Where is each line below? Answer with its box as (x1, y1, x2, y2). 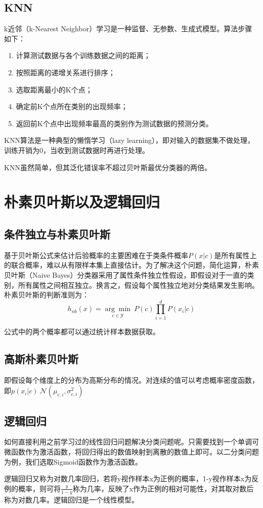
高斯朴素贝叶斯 (4, 350, 78, 366)
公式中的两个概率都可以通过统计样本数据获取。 (4, 326, 160, 336)
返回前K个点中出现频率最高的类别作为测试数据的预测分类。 (16, 118, 213, 128)
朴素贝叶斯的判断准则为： (4, 289, 89, 300)
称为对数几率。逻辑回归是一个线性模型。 (4, 494, 139, 504)
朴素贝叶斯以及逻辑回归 (4, 191, 160, 212)
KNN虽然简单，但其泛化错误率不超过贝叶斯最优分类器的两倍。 (4, 162, 211, 172)
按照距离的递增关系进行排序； (16, 67, 115, 77)
